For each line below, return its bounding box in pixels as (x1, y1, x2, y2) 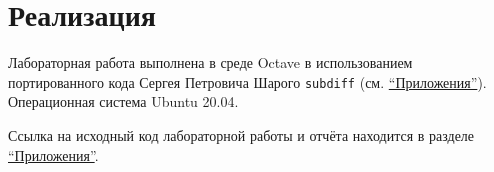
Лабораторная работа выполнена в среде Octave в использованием (8, 52, 413, 73)
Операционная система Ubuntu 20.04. (8, 91, 239, 112)
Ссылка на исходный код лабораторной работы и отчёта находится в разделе (8, 124, 475, 145)
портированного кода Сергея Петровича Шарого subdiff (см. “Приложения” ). (8, 71, 487, 92)
